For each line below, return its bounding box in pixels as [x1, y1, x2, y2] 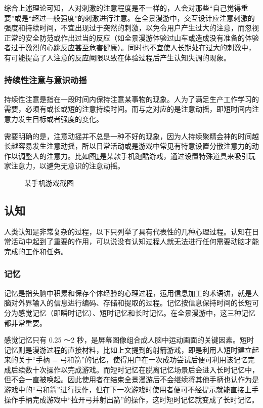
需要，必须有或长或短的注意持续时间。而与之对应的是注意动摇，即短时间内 [4, 104, 252, 114]
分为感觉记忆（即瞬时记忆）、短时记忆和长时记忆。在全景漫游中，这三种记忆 [4, 307, 255, 318]
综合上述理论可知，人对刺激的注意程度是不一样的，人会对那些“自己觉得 [4, 3, 241, 13]
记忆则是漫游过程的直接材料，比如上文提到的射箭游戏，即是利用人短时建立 [4, 344, 252, 355]
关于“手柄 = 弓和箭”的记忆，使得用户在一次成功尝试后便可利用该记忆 [18, 354, 248, 365]
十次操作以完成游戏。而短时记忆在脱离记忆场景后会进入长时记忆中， [32, 364, 259, 375]
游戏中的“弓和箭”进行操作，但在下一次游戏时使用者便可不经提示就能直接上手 [4, 384, 259, 395]
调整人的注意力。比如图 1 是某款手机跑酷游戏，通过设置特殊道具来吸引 [18, 150, 248, 161]
